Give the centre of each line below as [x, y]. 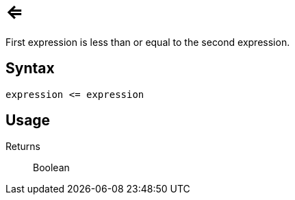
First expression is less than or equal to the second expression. [148, 42]
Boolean [51, 168]
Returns [23, 147]
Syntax [30, 68]
